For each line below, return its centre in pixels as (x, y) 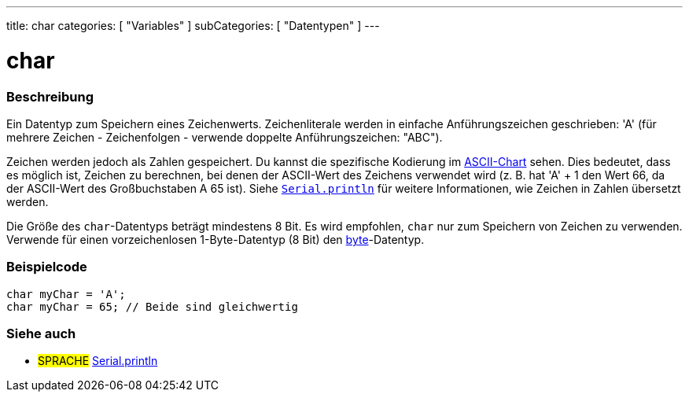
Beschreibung (50, 96)
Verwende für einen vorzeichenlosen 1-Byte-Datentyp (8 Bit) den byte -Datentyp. (216, 239)
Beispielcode (47, 267)
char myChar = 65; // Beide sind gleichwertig (152, 306)
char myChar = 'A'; (66, 294)
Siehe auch (41, 334)
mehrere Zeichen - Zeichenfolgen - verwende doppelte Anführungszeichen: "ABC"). (225, 137)
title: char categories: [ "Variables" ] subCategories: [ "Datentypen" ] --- (193, 26)
